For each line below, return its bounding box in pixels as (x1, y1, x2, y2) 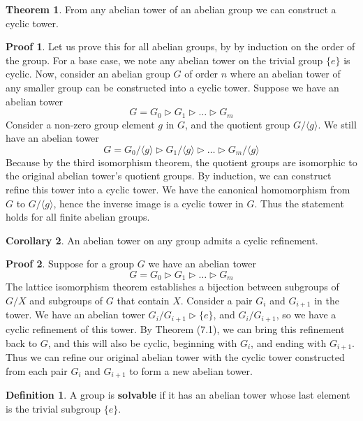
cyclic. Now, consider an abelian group (6, 66, 170, 81)
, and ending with (251, 335, 327, 350)
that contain (117, 293, 170, 307)
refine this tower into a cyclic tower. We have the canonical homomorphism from (6, 182, 350, 196)
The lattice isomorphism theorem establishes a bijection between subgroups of (6, 279, 339, 294)
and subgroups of (29, 293, 103, 307)
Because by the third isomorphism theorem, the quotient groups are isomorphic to (6, 154, 357, 169)
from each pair (6, 363, 68, 378)
